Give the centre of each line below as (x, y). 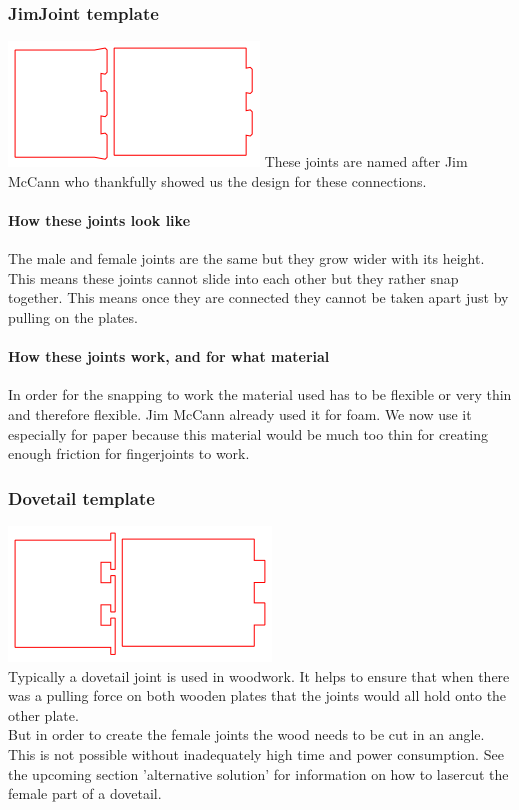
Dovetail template (81, 497)
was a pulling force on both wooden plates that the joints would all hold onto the (257, 695)
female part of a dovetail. (85, 793)
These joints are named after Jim (366, 161)
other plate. (43, 714)
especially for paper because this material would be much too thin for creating (248, 433)
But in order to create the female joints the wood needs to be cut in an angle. (246, 734)
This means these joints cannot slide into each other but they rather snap (233, 277)
